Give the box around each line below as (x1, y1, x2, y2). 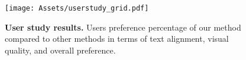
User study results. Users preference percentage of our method (5, 21, 241, 33)
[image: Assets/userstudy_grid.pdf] (5, 4, 149, 12)
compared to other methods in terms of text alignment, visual (5, 32, 229, 45)
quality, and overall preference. (5, 44, 116, 56)
